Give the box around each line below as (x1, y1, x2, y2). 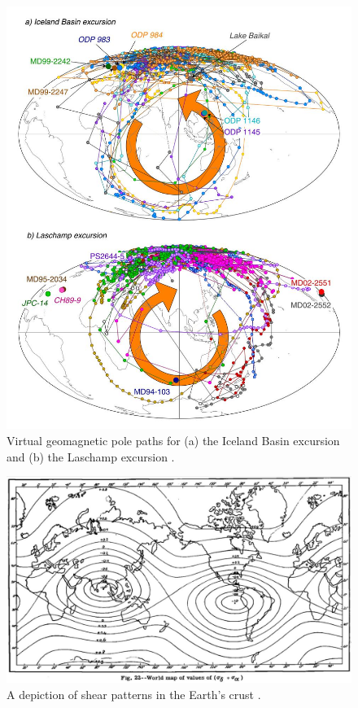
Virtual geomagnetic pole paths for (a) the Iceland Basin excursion (7, 431, 340, 448)
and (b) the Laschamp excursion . (7, 448, 175, 465)
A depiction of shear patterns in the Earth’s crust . (7, 685, 261, 702)
